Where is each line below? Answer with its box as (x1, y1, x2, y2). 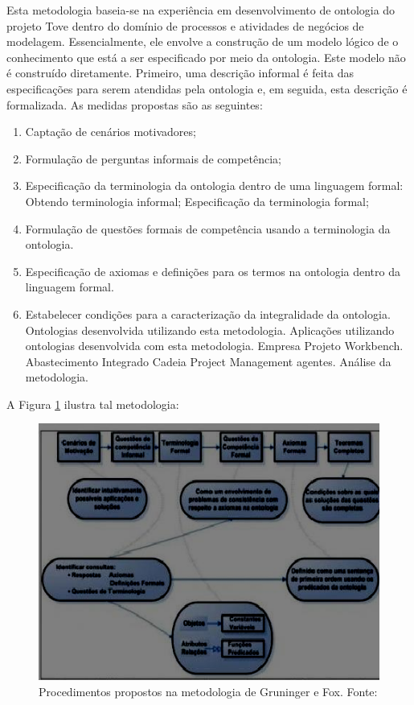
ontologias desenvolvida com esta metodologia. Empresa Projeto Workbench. (25, 337, 404, 354)
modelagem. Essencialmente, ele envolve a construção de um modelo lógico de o (6, 33, 399, 50)
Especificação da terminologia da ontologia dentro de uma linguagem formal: (25, 177, 404, 194)
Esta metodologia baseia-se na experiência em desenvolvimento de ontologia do (6, 2, 396, 18)
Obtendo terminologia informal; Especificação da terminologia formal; (25, 192, 369, 209)
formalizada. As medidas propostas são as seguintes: (6, 96, 263, 113)
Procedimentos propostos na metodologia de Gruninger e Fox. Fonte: (39, 682, 378, 699)
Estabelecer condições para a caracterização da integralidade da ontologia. (25, 305, 391, 322)
